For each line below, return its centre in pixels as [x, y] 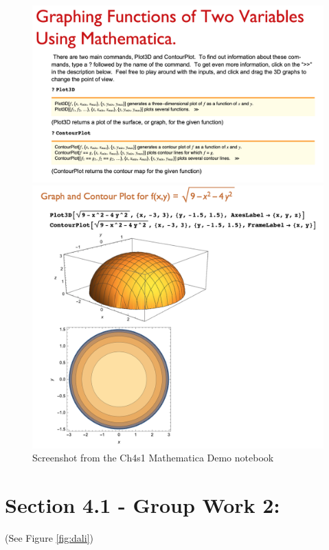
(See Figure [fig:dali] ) [49, 538]
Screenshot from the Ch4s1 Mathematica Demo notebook [153, 458]
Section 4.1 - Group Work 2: [143, 505]
